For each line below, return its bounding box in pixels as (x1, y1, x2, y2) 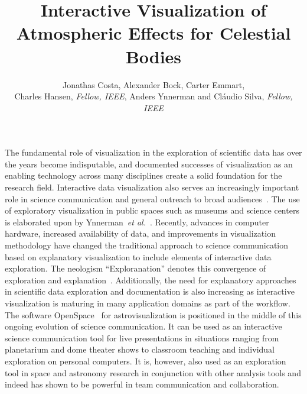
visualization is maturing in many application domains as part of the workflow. (5, 297, 290, 309)
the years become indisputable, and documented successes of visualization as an (5, 157, 293, 170)
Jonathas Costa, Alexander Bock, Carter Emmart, (62, 78, 245, 91)
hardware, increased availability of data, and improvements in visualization (5, 227, 276, 240)
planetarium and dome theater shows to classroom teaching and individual (5, 343, 275, 356)
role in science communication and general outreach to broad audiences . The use (5, 192, 300, 205)
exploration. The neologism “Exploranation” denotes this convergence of (5, 262, 266, 274)
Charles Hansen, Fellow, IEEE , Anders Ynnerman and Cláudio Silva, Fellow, (14, 90, 293, 102)
